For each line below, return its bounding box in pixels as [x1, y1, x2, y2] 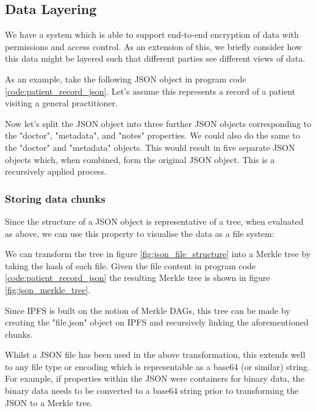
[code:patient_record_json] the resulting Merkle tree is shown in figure [5, 271, 270, 284]
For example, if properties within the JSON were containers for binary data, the [5, 372, 304, 385]
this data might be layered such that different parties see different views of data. [5, 52, 306, 65]
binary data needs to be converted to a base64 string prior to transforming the [5, 384, 299, 397]
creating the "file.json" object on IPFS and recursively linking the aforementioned [5, 316, 309, 329]
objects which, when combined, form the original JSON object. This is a [5, 153, 275, 165]
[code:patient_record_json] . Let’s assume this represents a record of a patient [5, 84, 296, 97]
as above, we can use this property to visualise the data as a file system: [5, 227, 275, 239]
